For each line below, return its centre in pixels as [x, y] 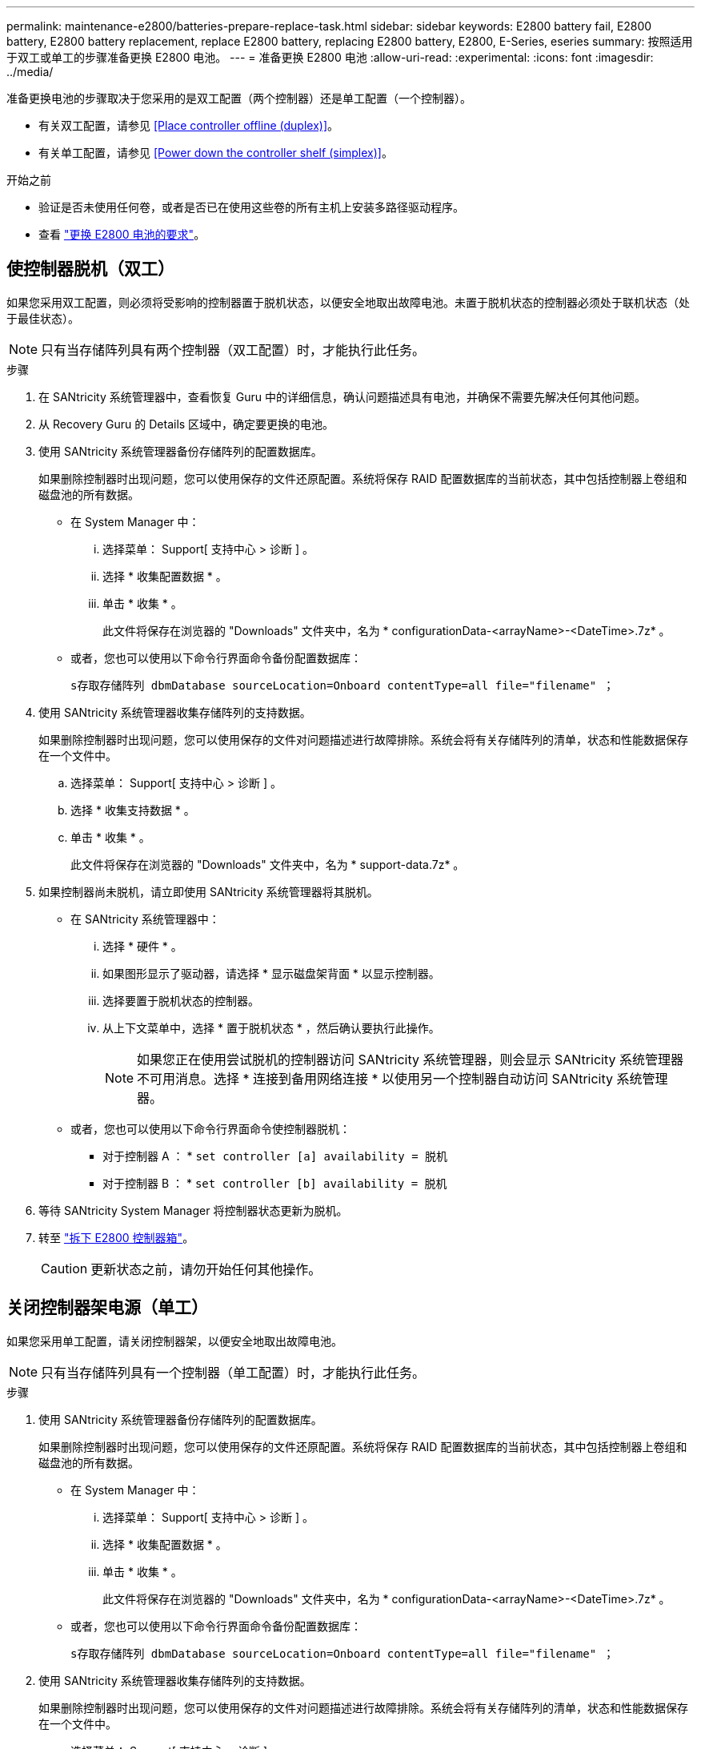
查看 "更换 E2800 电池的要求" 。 [122, 234]
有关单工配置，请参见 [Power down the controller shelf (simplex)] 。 [216, 153]
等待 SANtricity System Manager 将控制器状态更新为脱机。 [193, 1210]
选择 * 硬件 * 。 [142, 946]
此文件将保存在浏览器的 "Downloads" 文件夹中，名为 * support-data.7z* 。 [268, 864]
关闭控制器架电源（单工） [107, 1308]
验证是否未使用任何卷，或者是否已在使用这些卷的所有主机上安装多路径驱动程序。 [251, 207]
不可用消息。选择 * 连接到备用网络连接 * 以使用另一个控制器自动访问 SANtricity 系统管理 [403, 1078]
